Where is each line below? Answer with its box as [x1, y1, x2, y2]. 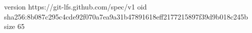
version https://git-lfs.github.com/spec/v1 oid [4, 1, 147, 11]
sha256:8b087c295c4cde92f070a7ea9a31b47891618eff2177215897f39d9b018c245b [4, 11, 248, 21]
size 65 [4, 21, 25, 31]
